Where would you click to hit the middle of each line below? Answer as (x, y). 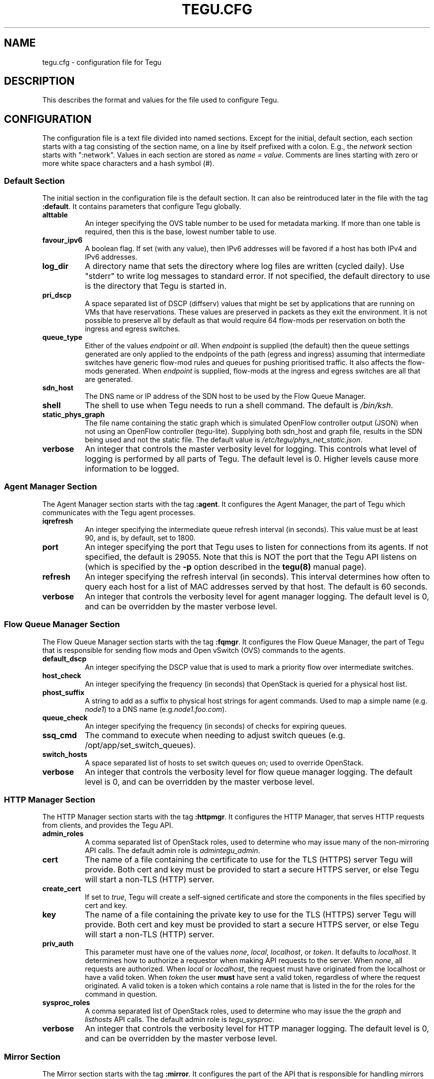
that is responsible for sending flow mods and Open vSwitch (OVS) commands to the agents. (194, 650)
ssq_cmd (60, 735)
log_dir (55, 266)
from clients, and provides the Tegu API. (108, 825)
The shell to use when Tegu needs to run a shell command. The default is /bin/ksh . (239, 405)
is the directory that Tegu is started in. (156, 286)
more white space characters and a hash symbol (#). (128, 163)
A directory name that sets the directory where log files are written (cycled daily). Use (245, 266)
